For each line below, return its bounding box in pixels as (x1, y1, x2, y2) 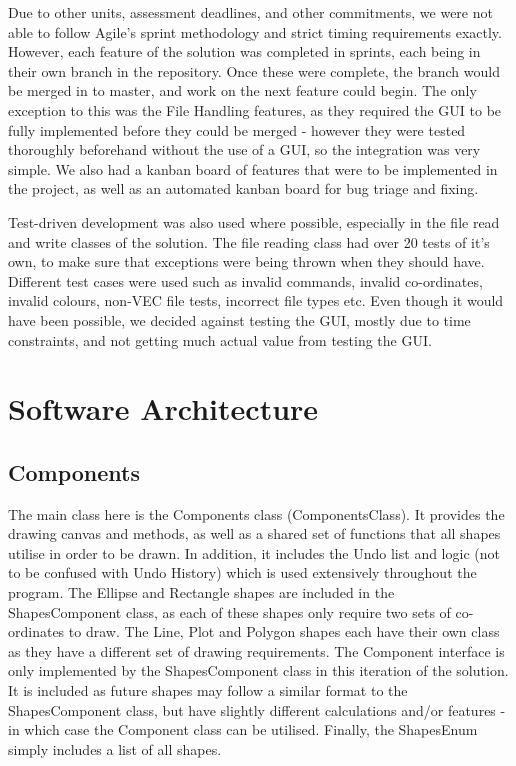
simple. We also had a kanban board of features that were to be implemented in (8, 158, 498, 179)
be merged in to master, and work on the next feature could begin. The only (8, 80, 477, 101)
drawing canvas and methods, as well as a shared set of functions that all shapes (8, 523, 501, 544)
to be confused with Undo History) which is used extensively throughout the (8, 562, 477, 583)
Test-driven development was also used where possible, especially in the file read (8, 211, 500, 232)
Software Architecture (8, 388, 319, 429)
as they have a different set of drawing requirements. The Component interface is (8, 640, 505, 661)
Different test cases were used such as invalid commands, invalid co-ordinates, (8, 270, 483, 291)
